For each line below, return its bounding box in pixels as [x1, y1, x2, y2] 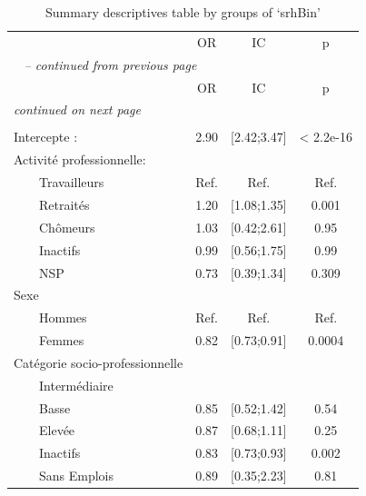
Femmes [39, 331, 84, 350]
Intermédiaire [39, 375, 114, 394]
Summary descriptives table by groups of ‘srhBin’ [45, 3, 321, 21]
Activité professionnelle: [14, 150, 146, 169]
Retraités [39, 195, 90, 213]
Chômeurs [39, 217, 95, 236]
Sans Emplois [39, 466, 114, 485]
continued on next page [14, 100, 141, 119]
